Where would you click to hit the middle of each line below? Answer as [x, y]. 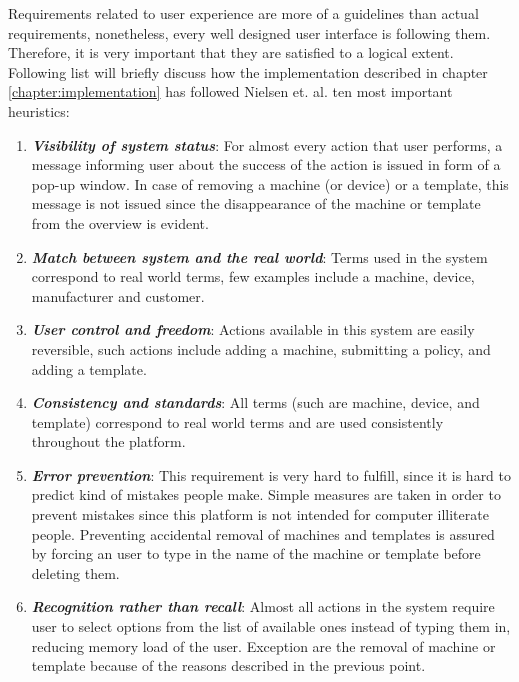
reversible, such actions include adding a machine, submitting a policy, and [261, 348]
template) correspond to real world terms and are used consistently [237, 421]
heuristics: [39, 110]
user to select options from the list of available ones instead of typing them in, [271, 626]
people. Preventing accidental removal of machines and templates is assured [263, 533]
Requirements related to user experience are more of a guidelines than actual [243, 13]
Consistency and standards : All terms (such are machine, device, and [255, 402]
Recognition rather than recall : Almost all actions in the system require [263, 606]
